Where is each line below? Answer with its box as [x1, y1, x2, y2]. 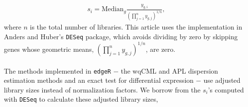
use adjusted [203, 75, 241, 85]
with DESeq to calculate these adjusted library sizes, [4, 94, 158, 104]
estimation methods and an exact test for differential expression [4, 75, 194, 85]
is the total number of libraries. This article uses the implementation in [30, 22, 243, 32]
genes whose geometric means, [4, 44, 94, 54]
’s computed [208, 84, 244, 94]
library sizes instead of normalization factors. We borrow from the [4, 84, 201, 94]
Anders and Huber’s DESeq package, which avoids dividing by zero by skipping [4, 31, 238, 41]
